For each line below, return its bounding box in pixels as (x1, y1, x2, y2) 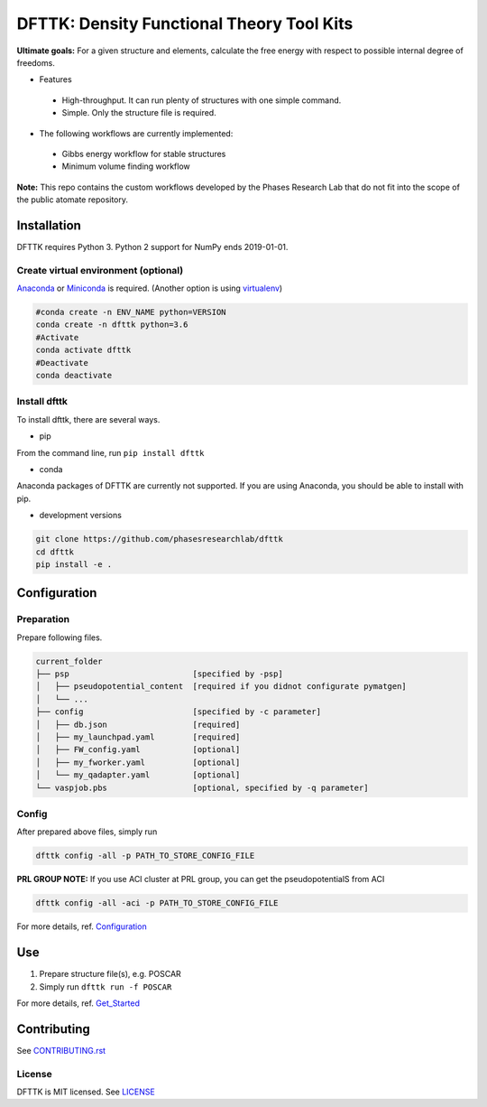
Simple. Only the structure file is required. (61, 107, 216, 118)
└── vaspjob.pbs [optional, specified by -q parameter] (35, 782, 369, 793)
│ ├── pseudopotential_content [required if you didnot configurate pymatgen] (35, 682, 408, 692)
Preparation (16, 613, 70, 626)
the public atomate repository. (16, 194, 129, 205)
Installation (16, 218, 81, 233)
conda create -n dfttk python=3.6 (35, 320, 188, 330)
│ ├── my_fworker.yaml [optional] (35, 757, 241, 767)
